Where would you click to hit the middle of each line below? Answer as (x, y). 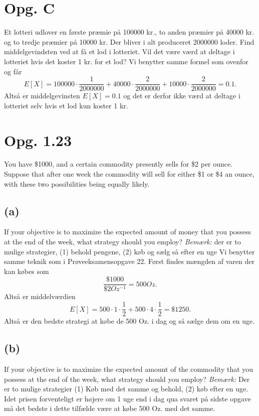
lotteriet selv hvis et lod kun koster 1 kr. (66, 105)
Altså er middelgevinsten (42, 96)
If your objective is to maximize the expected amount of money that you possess (128, 232)
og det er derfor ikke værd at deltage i (182, 96)
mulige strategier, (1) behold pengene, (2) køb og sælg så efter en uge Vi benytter (129, 251)
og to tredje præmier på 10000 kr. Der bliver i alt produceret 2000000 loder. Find (129, 41)
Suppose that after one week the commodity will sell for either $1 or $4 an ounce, (129, 174)
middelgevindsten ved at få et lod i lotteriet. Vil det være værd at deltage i (119, 51)
